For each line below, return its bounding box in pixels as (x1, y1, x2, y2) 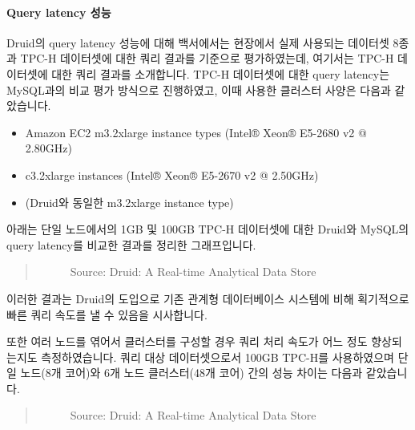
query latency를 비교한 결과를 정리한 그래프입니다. (6, 236, 256, 253)
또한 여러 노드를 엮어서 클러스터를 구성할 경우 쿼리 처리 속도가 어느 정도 (6, 333, 368, 350)
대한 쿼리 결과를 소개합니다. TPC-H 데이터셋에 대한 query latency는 (51, 65, 390, 82)
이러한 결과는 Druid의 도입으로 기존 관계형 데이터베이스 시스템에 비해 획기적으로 (6, 290, 409, 306)
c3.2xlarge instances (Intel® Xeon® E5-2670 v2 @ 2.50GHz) (25, 166, 319, 183)
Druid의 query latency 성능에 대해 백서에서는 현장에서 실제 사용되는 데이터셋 (6, 34, 389, 51)
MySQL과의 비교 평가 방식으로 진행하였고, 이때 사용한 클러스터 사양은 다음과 (6, 81, 391, 98)
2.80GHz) (25, 140, 72, 156)
